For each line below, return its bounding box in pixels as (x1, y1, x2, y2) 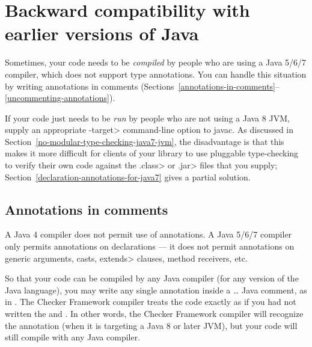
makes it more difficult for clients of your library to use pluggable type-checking (5, 147, 299, 159)
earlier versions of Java (5, 21, 199, 46)
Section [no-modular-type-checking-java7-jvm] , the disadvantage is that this (5, 135, 284, 147)
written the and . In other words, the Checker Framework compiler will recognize (5, 307, 304, 320)
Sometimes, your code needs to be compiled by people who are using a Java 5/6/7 (5, 56, 307, 69)
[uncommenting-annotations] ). (5, 91, 115, 104)
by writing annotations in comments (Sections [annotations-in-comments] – (5, 79, 280, 92)
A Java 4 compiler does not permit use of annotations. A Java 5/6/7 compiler (5, 228, 292, 241)
